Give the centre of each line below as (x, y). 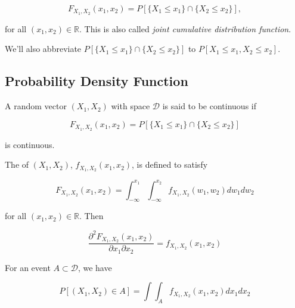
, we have (95, 267)
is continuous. (30, 144)
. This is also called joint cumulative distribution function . (185, 28)
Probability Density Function (97, 81)
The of (17, 164)
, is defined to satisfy (170, 164)
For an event (28, 267)
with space (131, 106)
